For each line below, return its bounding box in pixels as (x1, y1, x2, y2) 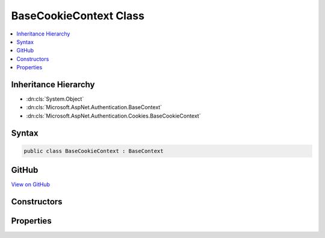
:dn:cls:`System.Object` (26, 95, 84, 102)
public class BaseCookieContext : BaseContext (23, 148, 164, 154)
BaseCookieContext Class (11, 9, 144, 22)
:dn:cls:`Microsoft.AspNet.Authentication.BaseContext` (26, 104, 162, 111)
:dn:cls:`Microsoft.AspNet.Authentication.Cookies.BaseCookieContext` (26, 112, 201, 119)
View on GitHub (11, 181, 51, 188)
